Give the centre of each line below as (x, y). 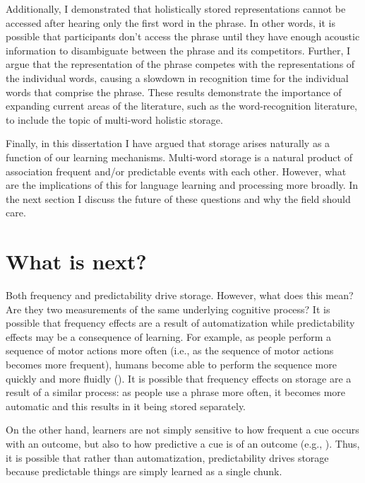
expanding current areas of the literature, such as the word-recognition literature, (181, 106)
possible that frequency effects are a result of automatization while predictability (180, 323)
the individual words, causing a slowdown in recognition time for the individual (177, 77)
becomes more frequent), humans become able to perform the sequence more (171, 364)
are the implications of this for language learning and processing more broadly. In (182, 185)
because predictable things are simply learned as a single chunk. (144, 471)
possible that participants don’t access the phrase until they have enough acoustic (183, 36)
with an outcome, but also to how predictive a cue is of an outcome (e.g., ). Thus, (183, 443)
